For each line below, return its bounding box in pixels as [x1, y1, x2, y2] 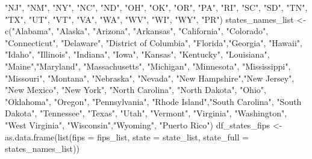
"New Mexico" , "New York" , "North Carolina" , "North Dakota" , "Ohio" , [5, 83, 266, 96]
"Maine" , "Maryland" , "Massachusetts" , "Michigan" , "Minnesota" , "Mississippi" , [5, 59, 291, 72]
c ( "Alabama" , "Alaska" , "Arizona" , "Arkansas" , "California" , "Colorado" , [5, 25, 269, 37]
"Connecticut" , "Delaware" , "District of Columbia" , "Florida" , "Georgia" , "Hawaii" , [5, 36, 302, 49]
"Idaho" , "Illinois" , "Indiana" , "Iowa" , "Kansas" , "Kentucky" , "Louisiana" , [5, 48, 270, 61]
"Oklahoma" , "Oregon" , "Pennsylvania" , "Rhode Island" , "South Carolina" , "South [5, 95, 302, 107]
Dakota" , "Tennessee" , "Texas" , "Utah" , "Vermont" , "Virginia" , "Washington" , [5, 107, 287, 119]
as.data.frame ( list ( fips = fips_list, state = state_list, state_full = [5, 130, 249, 143]
